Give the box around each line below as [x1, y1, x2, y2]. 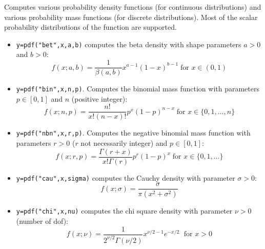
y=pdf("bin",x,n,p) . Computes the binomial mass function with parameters [16, 83, 259, 94]
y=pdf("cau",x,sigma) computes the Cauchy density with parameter [16, 172, 235, 183]
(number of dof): [16, 215, 68, 226]
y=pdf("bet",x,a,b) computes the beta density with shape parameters [16, 39, 241, 49]
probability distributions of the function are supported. [4, 22, 177, 32]
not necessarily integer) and [80, 138, 168, 148]
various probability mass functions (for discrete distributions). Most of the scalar [4, 11, 258, 22]
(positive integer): [71, 93, 128, 104]
